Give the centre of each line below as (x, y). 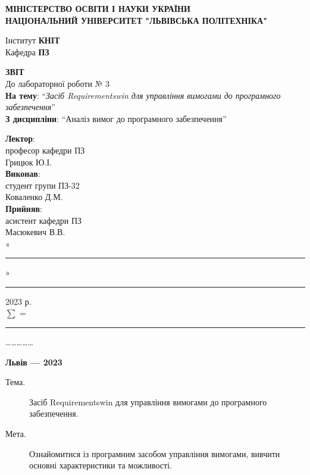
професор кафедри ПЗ (45, 150)
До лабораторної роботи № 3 (58, 83)
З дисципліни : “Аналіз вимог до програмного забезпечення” (116, 118)
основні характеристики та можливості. (101, 465)
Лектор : (21, 138)
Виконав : (23, 174)
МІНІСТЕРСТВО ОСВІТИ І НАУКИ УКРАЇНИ (98, 8)
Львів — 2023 (34, 362)
